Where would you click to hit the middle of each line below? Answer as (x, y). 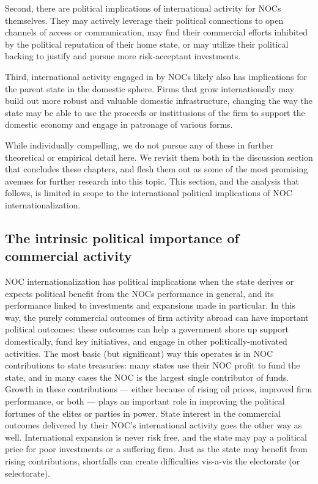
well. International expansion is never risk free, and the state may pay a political (156, 437)
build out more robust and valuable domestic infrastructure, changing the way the (159, 101)
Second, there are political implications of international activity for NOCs (143, 8)
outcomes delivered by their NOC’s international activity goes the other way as (153, 425)
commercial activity (68, 256)
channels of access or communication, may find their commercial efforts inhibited (157, 32)
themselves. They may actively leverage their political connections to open (144, 20)
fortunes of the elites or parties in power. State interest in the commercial (143, 413)
